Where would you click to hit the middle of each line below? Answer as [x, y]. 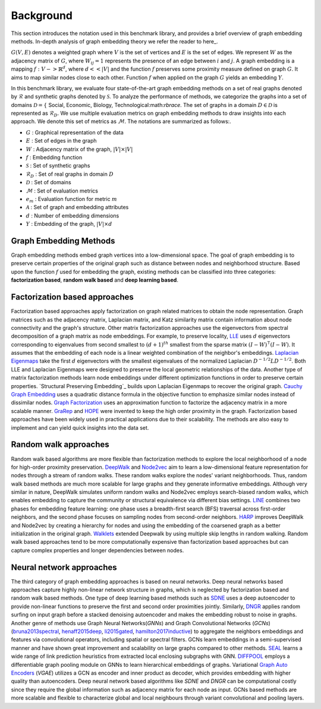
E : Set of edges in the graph [62, 141]
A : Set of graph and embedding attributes [77, 207]
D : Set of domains [48, 182]
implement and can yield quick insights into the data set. [80, 427]
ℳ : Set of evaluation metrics [62, 191]
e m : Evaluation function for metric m [71, 199]
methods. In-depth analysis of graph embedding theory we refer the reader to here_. [114, 41]
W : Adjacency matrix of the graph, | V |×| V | [79, 149]
